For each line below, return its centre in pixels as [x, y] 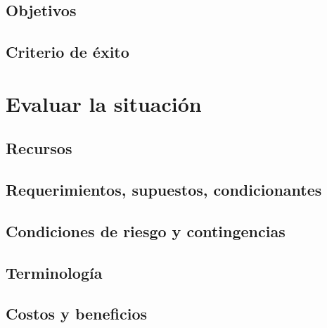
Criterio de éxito [68, 52]
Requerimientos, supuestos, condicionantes [164, 190]
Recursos [39, 148]
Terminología [54, 272]
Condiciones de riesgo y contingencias [146, 231]
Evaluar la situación [104, 103]
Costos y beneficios [76, 314]
